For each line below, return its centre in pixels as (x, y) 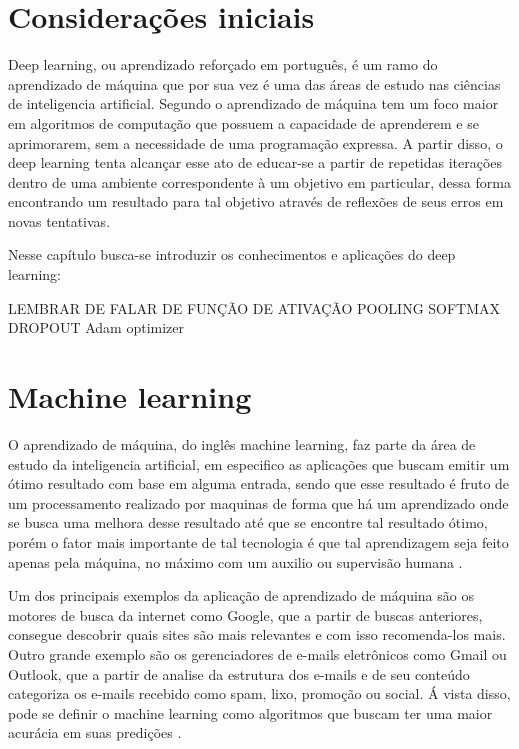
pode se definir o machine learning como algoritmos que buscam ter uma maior (250, 712)
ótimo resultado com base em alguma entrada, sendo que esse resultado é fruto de (259, 483)
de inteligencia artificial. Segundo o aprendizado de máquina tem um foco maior (253, 103)
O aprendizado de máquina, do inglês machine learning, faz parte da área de (242, 443)
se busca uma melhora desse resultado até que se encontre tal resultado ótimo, (248, 522)
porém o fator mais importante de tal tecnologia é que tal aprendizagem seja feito (258, 541)
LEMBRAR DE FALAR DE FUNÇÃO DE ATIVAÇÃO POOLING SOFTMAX (254, 307)
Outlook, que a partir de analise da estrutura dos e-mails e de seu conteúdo (239, 673)
